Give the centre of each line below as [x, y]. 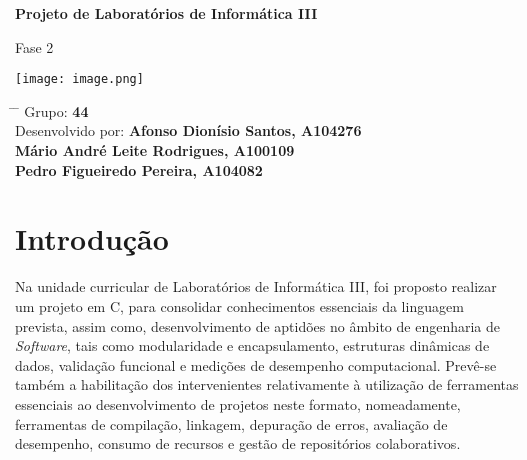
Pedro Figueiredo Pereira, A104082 [139, 169]
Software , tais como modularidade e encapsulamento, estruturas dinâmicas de [252, 345]
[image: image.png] [79, 79]
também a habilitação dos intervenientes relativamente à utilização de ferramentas [267, 384]
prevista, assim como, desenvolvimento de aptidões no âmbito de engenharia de [257, 325]
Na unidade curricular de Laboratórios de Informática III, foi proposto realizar [256, 286]
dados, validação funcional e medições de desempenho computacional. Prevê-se [256, 364]
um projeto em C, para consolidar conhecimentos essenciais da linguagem [239, 305]
